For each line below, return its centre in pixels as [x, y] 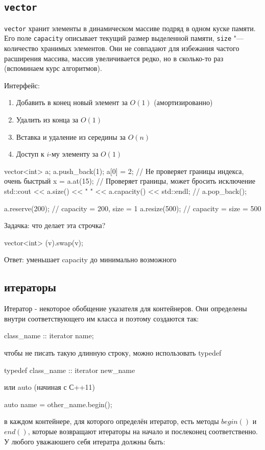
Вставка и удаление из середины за [71, 136]
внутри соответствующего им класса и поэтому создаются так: [102, 318]
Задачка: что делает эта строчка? [55, 225]
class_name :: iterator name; [49, 335]
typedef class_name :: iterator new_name [70, 370]
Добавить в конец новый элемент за [72, 102]
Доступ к [30, 154]
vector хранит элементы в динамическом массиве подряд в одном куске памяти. [130, 28]
